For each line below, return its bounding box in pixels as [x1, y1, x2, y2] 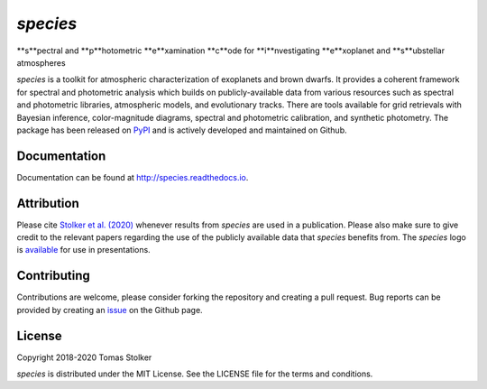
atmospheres [16, 57, 67, 68]
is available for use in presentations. [16, 245, 151, 255]
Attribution [16, 195, 80, 211]
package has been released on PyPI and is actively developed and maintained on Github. [16, 125, 347, 135]
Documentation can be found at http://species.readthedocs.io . [16, 171, 249, 182]
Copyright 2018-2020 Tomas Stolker [16, 352, 152, 363]
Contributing [16, 268, 90, 283]
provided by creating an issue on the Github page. [16, 304, 203, 315]
